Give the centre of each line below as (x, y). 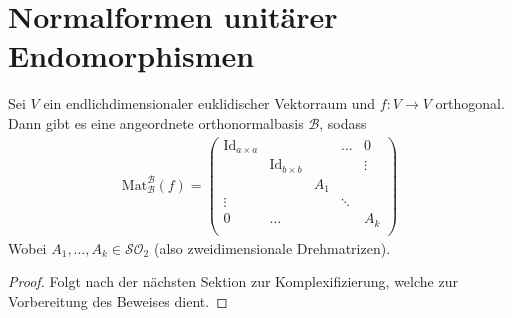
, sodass (343, 122)
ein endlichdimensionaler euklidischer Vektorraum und (209, 103)
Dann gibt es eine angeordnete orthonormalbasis (156, 122)
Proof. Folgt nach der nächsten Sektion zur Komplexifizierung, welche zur (233, 281)
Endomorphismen (131, 55)
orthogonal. (470, 103)
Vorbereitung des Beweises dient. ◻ (118, 300)
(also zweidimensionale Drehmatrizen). (272, 247)
